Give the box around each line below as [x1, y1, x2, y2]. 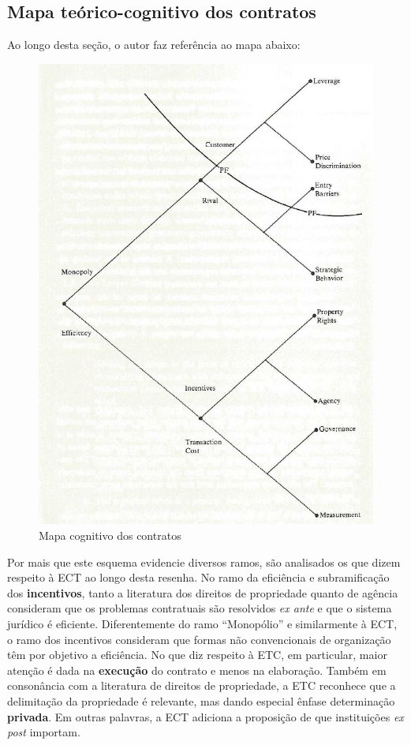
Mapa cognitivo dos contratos [39, 527, 181, 544]
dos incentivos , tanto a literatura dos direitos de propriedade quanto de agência [7, 584, 398, 601]
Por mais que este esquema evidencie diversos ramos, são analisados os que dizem [7, 553, 401, 570]
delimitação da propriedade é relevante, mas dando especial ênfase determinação [7, 693, 395, 709]
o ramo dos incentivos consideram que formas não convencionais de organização [7, 631, 391, 647]
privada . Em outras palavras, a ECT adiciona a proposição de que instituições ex [7, 708, 404, 724]
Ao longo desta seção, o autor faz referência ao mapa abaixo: [7, 36, 301, 53]
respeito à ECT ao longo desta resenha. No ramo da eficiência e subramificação [7, 569, 390, 586]
